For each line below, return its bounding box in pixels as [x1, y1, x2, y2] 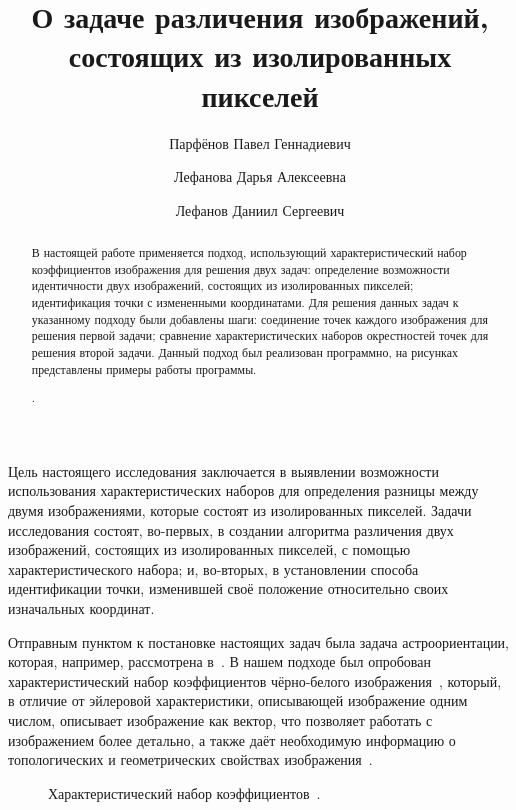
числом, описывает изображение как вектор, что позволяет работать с [8, 710, 433, 730]
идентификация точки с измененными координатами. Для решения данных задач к [31, 294, 459, 311]
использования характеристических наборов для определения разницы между [8, 480, 479, 501]
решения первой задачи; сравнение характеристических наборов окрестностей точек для [31, 327, 489, 344]
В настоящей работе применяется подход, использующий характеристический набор [31, 244, 467, 261]
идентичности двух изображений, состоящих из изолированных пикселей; [31, 277, 414, 294]
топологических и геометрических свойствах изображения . [8, 749, 373, 770]
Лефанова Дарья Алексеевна [173, 166, 346, 187]
